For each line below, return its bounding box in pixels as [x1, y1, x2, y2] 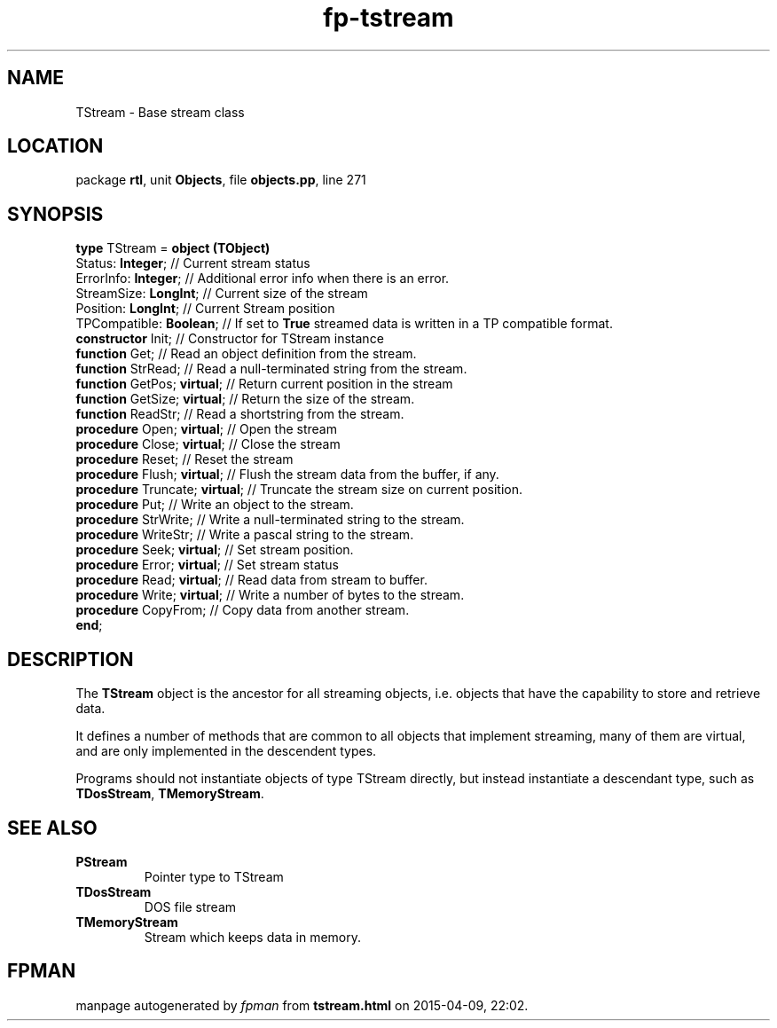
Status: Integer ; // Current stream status [75, 255, 310, 271]
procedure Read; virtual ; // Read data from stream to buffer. [75, 572, 428, 588]
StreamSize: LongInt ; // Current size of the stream [75, 286, 368, 302]
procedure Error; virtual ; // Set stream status [75, 557, 340, 573]
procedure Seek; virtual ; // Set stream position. [75, 542, 354, 558]
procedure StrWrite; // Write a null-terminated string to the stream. [75, 512, 465, 528]
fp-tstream [323, 3, 454, 33]
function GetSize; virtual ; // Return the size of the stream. [75, 391, 415, 407]
